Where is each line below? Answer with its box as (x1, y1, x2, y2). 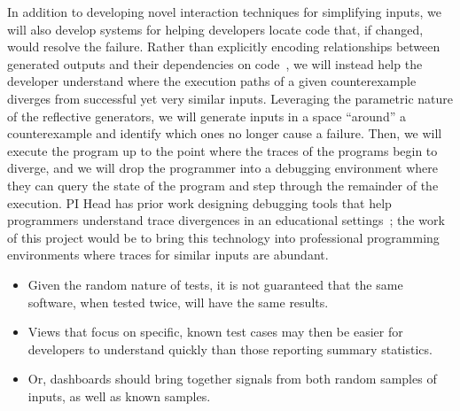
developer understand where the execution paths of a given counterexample (7, 72, 417, 90)
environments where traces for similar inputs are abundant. (7, 245, 329, 264)
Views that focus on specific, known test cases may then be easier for (27, 322, 403, 341)
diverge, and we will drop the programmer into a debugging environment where (7, 159, 439, 177)
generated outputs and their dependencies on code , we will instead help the (7, 54, 423, 73)
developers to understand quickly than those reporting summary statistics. (27, 339, 433, 358)
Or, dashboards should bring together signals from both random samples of (27, 369, 437, 388)
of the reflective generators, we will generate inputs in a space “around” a (7, 106, 406, 125)
